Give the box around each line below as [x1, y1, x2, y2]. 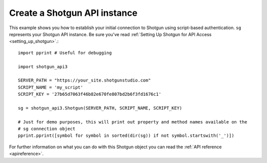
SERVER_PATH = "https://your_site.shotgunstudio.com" [18, 78, 151, 83]
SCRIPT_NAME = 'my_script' [18, 84, 84, 90]
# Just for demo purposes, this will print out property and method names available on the [18, 119, 247, 124]
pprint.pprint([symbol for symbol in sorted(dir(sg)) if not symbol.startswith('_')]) [18, 133, 234, 138]
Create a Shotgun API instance [9, 7, 138, 18]
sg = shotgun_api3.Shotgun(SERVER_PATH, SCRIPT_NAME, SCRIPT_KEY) [18, 105, 182, 111]
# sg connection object [18, 126, 76, 132]
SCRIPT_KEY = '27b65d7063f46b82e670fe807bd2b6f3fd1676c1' [18, 91, 162, 97]
